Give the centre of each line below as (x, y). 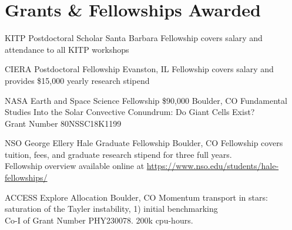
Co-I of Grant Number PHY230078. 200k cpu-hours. (99, 220)
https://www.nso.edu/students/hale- (213, 166)
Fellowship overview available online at (75, 166)
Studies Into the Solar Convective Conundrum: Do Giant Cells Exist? (130, 112)
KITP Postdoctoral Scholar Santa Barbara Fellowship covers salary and (134, 38)
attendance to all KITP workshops (67, 49)
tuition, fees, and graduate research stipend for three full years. (118, 154)
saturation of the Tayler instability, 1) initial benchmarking (111, 209)
